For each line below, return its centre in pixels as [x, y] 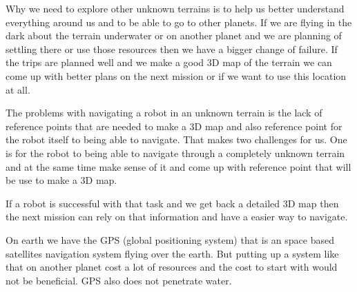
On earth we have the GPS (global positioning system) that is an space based [170, 239]
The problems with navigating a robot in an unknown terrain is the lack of [164, 113]
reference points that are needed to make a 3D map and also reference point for [174, 126]
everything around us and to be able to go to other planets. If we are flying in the [179, 22]
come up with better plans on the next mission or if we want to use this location [176, 75]
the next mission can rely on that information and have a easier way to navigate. [177, 217]
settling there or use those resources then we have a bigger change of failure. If [172, 49]
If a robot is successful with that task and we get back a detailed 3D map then [172, 203]
